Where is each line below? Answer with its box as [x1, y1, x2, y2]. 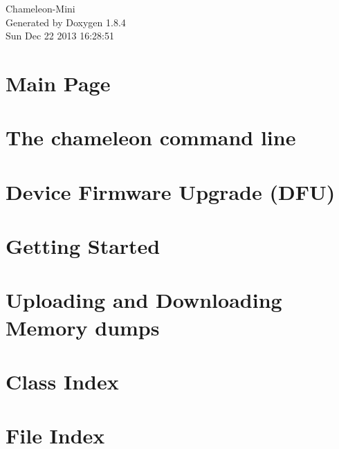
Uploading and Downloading [6, 286, 282, 314]
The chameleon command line [6, 123, 296, 152]
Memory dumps [6, 313, 160, 341]
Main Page [6, 68, 111, 97]
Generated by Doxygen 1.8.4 [6, 15, 126, 29]
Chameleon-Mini [6, 1, 75, 15]
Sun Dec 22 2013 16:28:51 [6, 28, 114, 43]
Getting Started [6, 232, 161, 260]
